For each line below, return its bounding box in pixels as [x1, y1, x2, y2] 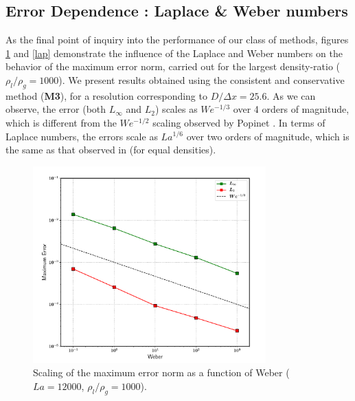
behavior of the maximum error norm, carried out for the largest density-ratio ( [5, 59, 341, 74]
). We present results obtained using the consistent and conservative [58, 72, 345, 87]
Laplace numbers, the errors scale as [5, 129, 158, 143]
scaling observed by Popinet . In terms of [152, 115, 325, 129]
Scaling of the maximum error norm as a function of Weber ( [33, 365, 290, 380]
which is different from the [5, 115, 117, 129]
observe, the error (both [5, 102, 106, 116]
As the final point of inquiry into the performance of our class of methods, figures [5, 32, 349, 47]
